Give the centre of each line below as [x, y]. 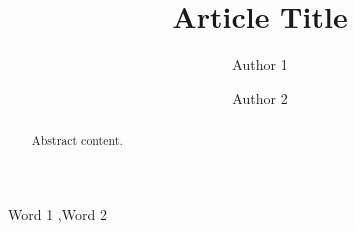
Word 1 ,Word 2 [57, 213]
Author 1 [260, 64]
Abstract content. [77, 140]
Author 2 [260, 97]
